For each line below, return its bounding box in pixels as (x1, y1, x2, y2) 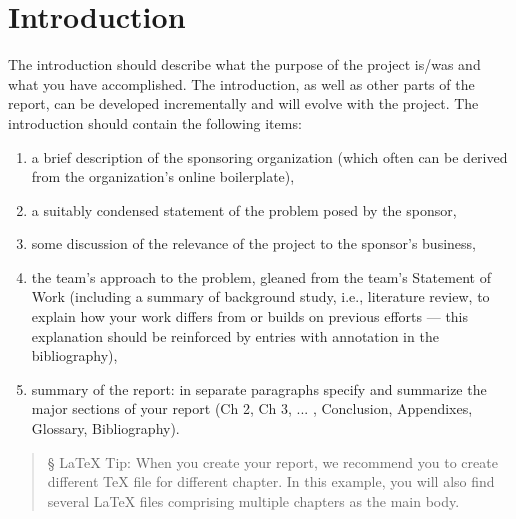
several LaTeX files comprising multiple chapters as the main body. (47, 490, 460, 511)
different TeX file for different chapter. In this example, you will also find (47, 471, 495, 492)
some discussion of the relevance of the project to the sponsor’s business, (31, 233, 476, 254)
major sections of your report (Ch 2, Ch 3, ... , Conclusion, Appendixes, (31, 398, 473, 419)
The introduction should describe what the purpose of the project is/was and (8, 54, 481, 75)
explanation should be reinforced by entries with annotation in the (31, 325, 439, 346)
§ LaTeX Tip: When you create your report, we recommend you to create (47, 451, 498, 472)
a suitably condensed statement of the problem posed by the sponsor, (31, 199, 457, 220)
